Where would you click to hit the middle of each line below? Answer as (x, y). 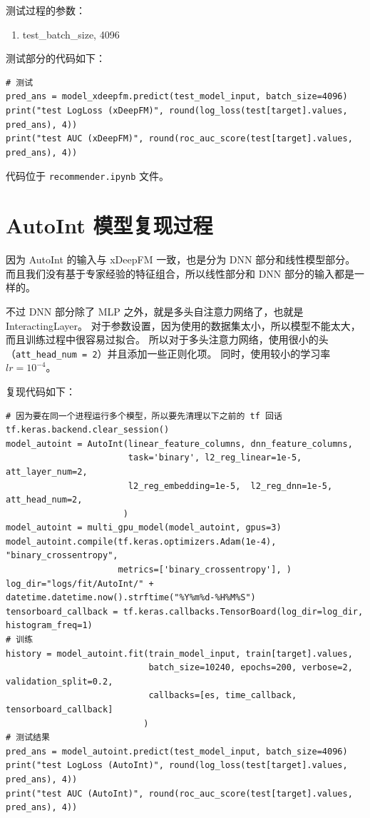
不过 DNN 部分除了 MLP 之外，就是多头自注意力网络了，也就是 (155, 311)
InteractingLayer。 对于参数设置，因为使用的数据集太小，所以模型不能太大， (183, 325)
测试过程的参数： (46, 10)
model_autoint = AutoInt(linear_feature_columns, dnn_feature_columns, (179, 444)
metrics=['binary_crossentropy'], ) (205, 570)
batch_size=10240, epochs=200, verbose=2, (251, 668)
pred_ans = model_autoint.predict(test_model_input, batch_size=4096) (177, 751)
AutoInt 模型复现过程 (109, 225)
